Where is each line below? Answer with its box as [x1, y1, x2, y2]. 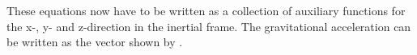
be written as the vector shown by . [6, 33, 183, 50]
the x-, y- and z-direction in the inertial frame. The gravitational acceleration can [6, 18, 411, 34]
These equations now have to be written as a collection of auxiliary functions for [6, 2, 406, 18]
